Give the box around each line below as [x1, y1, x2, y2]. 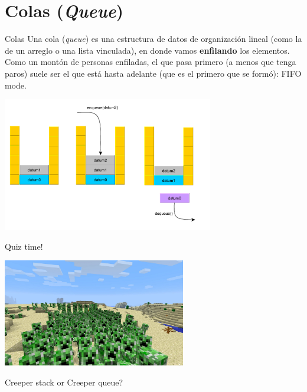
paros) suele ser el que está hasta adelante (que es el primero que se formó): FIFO [5, 67, 302, 79]
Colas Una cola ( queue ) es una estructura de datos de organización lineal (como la [5, 32, 302, 45]
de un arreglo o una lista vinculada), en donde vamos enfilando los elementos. [5, 44, 290, 56]
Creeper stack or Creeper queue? [5, 375, 123, 388]
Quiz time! [5, 240, 43, 252]
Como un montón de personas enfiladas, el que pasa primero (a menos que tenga [5, 55, 296, 68]
